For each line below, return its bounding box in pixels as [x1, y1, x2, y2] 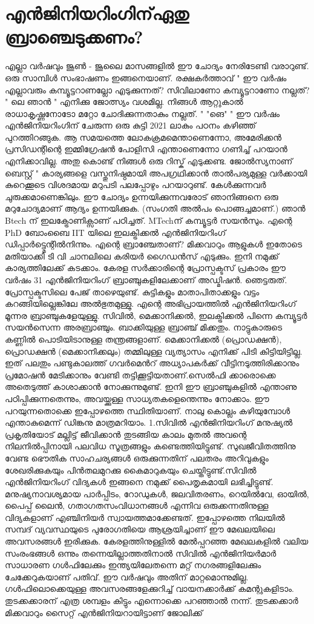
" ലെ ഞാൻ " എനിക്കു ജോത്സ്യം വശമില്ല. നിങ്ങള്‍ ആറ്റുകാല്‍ [5, 95, 243, 108]
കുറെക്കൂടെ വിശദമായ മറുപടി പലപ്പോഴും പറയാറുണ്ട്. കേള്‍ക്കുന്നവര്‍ [5, 178, 266, 191]
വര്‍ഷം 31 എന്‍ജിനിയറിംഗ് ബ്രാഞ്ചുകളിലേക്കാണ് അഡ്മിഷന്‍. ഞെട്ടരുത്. [5, 273, 287, 286]
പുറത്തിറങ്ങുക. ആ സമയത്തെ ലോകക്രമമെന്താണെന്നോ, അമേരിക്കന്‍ [5, 130, 282, 143]
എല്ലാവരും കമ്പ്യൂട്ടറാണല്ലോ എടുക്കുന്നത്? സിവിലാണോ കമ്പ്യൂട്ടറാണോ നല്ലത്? [5, 83, 310, 96]
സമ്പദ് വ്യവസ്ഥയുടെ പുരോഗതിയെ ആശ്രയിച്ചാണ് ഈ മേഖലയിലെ [5, 523, 275, 535]
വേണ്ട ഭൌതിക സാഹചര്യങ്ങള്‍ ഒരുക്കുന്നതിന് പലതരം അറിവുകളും [5, 451, 269, 464]
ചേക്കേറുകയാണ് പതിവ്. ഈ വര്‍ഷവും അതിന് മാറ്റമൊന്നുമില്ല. [5, 570, 249, 583]
